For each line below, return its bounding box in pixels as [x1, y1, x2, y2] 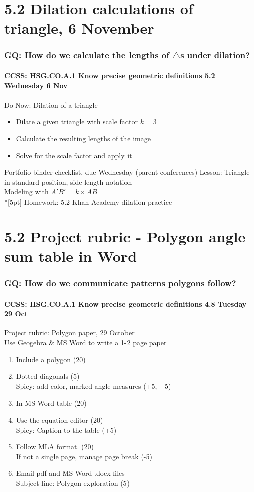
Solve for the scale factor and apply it [16, 150, 132, 160]
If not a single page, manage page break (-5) [16, 451, 152, 461]
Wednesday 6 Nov [4, 80, 68, 90]
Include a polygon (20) [16, 354, 86, 364]
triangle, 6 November [4, 18, 154, 38]
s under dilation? [180, 49, 250, 61]
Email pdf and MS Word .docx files [16, 468, 125, 478]
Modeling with [4, 186, 49, 197]
